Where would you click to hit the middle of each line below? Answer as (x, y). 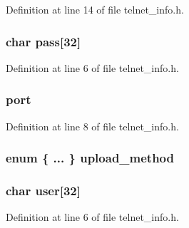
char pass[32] (44, 41)
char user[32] (43, 190)
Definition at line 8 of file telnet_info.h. (92, 126)
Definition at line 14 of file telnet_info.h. (95, 9)
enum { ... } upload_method (90, 158)
